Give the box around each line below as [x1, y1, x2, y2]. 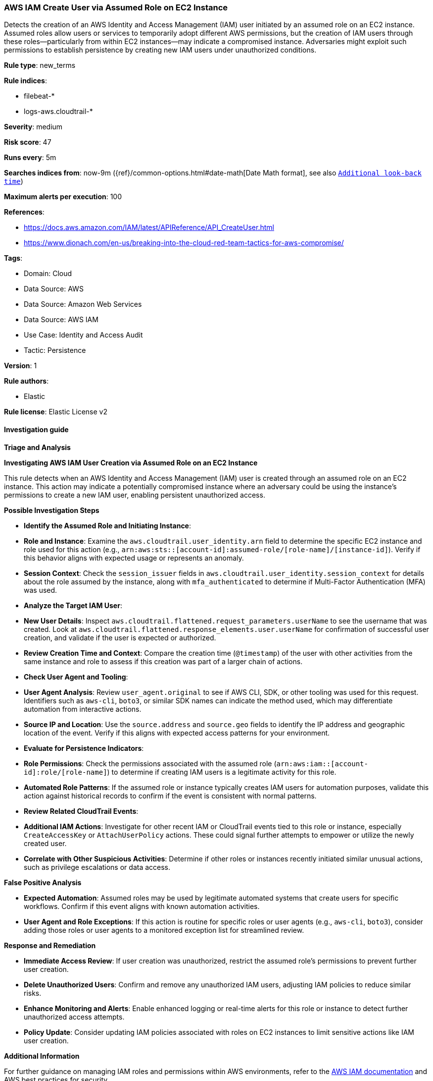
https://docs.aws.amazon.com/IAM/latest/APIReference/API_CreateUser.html [24, 223, 274, 232]
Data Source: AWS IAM [24, 315, 98, 324]
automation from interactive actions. [24, 704, 142, 713]
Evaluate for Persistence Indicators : [24, 743, 144, 752]
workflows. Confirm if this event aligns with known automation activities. [24, 902, 260, 910]
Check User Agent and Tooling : [24, 672, 128, 681]
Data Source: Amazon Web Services [24, 300, 142, 309]
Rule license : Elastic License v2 [4, 407, 107, 416]
